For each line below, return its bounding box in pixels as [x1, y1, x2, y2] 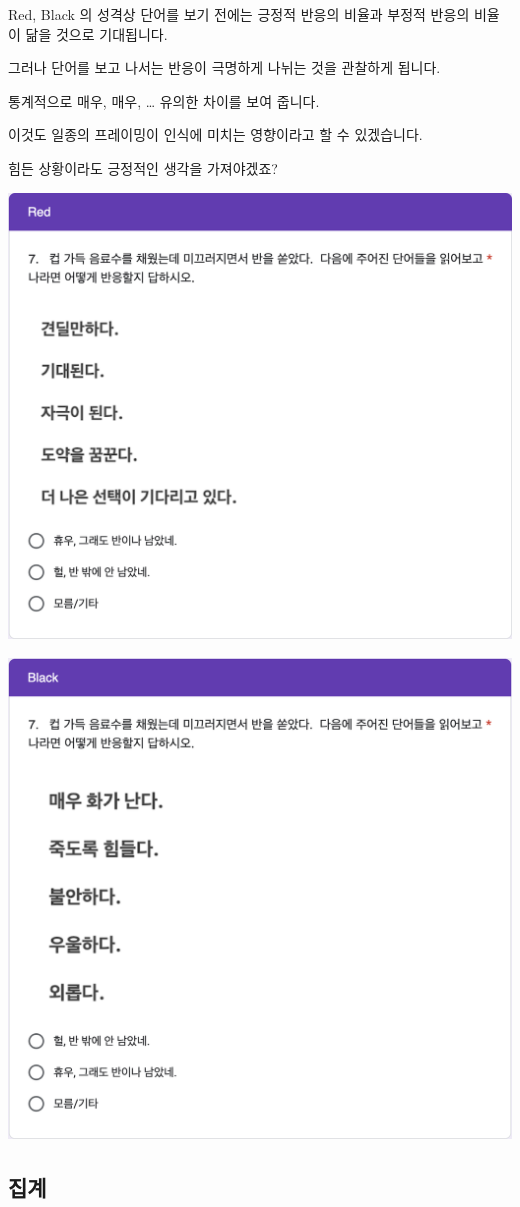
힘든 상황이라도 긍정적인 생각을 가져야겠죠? [8, 157, 278, 178]
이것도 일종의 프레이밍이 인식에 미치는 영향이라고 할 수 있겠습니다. [8, 124, 423, 145]
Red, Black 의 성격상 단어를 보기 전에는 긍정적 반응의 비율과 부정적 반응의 [8, 4, 470, 24]
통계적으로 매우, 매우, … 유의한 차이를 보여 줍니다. [8, 90, 320, 111]
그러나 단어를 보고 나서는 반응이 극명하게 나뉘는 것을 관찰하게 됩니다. [8, 57, 441, 78]
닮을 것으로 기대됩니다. [25, 23, 168, 44]
